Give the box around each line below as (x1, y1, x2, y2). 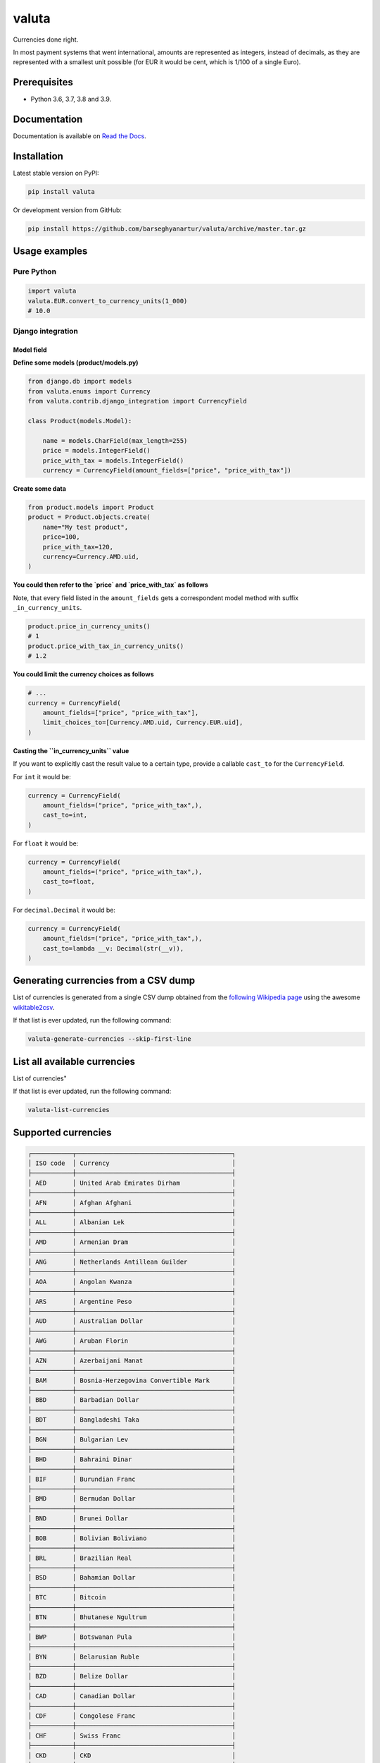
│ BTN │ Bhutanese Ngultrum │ (27, 1613, 236, 1621)
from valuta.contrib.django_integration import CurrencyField (27, 397, 247, 405)
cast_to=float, (42, 878, 95, 886)
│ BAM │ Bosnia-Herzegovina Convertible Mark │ (27, 1376, 236, 1384)
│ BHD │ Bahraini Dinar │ (27, 1455, 236, 1463)
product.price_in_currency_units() (27, 623, 151, 630)
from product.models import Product (27, 503, 155, 511)
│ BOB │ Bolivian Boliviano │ (27, 1534, 236, 1542)
